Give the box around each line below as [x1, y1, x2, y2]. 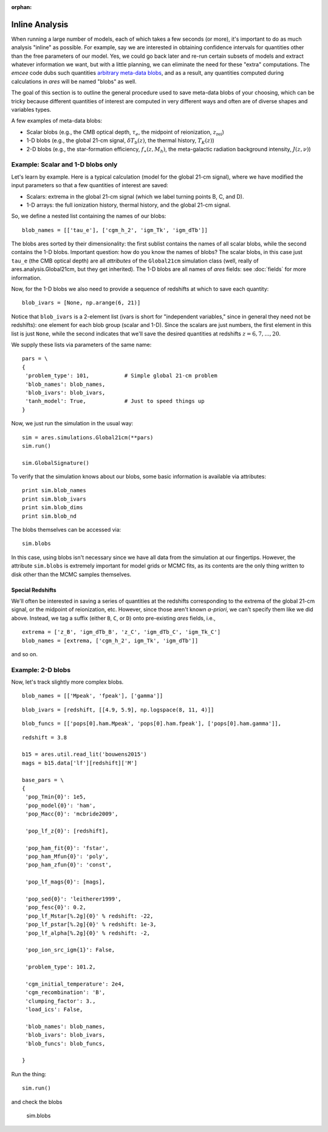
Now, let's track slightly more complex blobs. [11, 678, 124, 686]
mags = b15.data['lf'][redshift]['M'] [22, 760, 138, 766]
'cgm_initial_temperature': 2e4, [25, 980, 125, 987]
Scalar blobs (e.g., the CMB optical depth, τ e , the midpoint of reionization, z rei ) [26, 128, 225, 137]
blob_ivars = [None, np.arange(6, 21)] [22, 300, 141, 306]
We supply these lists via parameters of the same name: [11, 341, 152, 348]
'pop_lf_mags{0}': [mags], [25, 879, 106, 885]
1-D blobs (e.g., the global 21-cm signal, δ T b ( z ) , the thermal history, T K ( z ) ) [26, 137, 215, 145]
